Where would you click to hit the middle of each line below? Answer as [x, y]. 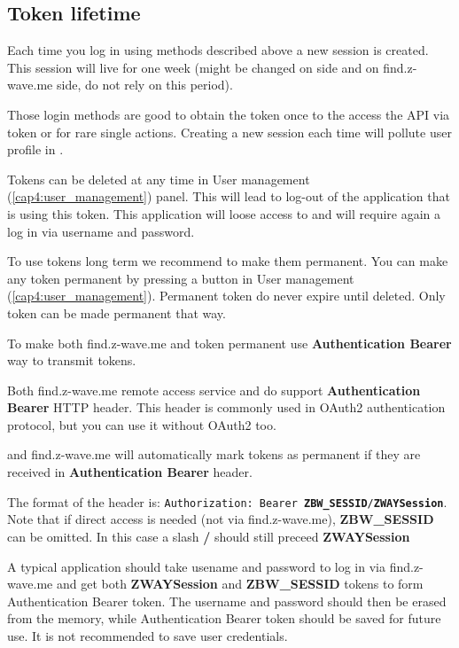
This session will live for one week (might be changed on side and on [193, 67]
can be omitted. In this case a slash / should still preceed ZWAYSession [209, 536]
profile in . [35, 149]
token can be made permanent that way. [117, 312]
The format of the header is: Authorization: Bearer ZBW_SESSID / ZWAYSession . [227, 501]
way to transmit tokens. [72, 360]
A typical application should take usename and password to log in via [196, 566]
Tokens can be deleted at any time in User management [159, 179]
